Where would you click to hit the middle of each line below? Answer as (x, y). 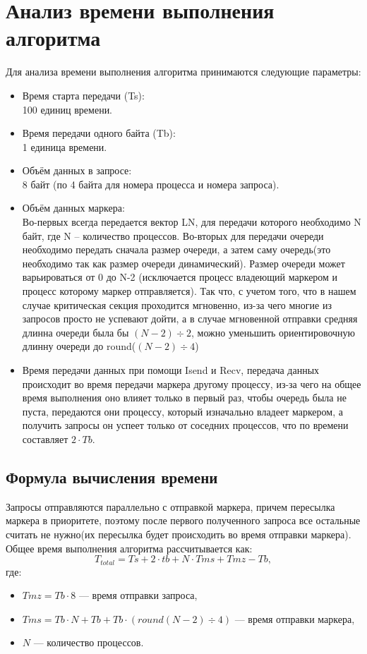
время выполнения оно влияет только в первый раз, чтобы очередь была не (184, 398)
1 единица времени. (65, 146)
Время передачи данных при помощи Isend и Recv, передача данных (171, 370)
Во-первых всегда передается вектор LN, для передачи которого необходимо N (192, 222)
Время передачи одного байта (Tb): (99, 133)
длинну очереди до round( (79, 346)
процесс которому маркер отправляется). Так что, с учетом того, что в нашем (189, 291)
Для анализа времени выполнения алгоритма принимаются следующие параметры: (183, 72)
